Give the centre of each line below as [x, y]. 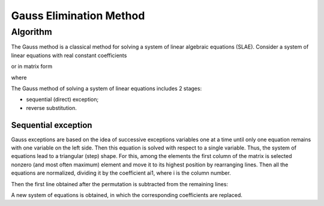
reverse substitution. [52, 108]
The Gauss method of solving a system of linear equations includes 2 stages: [106, 88]
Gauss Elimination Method [78, 16]
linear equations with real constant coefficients [69, 55]
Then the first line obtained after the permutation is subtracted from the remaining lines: [119, 184]
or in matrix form [32, 67]
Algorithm [31, 32]
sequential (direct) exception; [62, 100]
